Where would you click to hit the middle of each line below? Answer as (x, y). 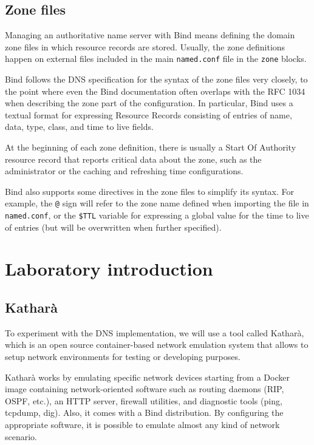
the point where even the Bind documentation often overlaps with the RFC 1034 (155, 91)
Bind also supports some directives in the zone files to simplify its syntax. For (150, 191)
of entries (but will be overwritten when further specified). (113, 227)
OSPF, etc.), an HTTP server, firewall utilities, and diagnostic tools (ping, (144, 400)
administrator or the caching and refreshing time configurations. (124, 171)
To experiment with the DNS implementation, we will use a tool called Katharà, (155, 332)
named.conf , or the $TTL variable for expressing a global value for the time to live (157, 215)
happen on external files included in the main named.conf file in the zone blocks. (156, 59)
